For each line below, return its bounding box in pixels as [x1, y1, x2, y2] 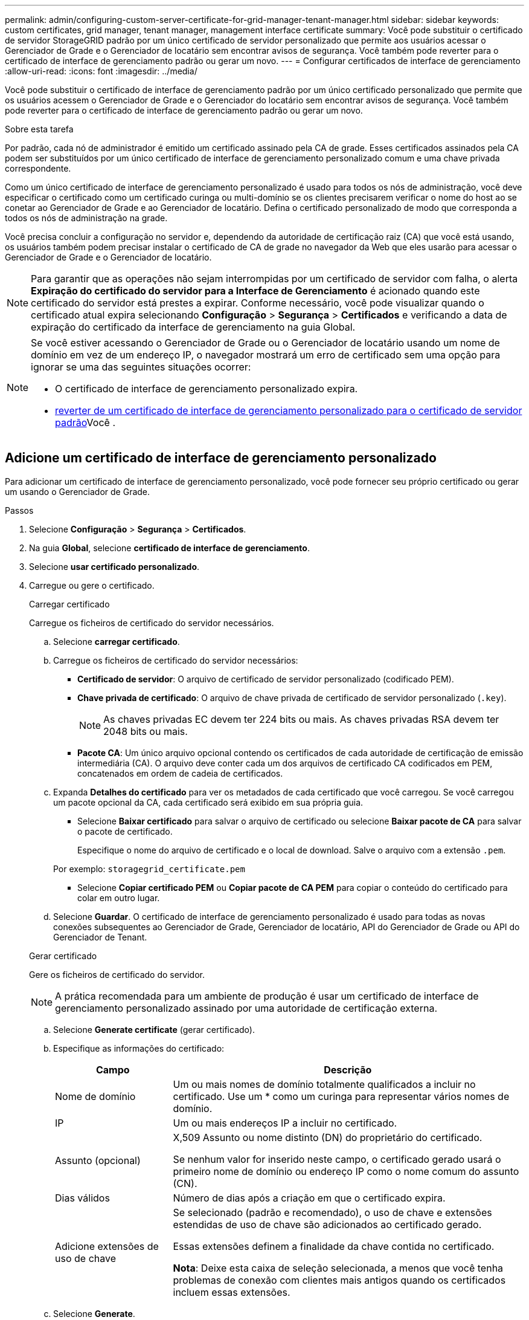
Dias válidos [55, 1191, 110, 1204]
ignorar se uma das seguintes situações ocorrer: [31, 361, 251, 373]
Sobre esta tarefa [5, 124, 74, 134]
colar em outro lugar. [77, 892, 160, 903]
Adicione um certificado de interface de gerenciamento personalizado [5, 450, 437, 466]
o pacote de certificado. [77, 826, 173, 836]
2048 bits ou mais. [103, 725, 188, 737]
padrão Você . [55, 416, 115, 429]
